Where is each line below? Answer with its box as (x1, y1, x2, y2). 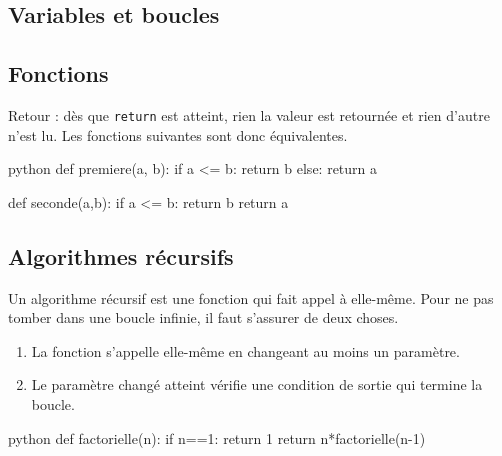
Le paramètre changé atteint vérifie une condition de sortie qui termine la (31, 374, 483, 395)
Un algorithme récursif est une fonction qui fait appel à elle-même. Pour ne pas (8, 287, 494, 308)
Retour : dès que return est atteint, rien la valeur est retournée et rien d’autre (8, 104, 490, 125)
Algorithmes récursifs (8, 240, 234, 271)
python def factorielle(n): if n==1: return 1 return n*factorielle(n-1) (8, 427, 426, 448)
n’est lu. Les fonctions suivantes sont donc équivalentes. (8, 124, 348, 145)
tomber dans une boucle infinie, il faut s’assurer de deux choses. (8, 307, 399, 328)
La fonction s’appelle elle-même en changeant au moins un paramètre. (31, 340, 460, 361)
